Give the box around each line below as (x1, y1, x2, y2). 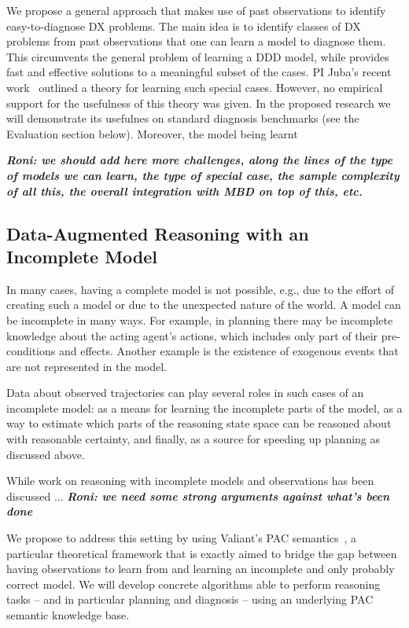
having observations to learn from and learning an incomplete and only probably (6, 560, 395, 577)
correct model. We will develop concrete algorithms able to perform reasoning (6, 575, 381, 592)
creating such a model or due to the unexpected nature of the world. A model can (6, 296, 401, 313)
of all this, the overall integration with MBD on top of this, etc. (6, 182, 363, 199)
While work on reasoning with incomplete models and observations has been (6, 472, 374, 489)
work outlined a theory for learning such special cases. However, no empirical (6, 79, 383, 95)
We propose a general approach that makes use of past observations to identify (6, 2, 386, 18)
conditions (6, 343, 56, 359)
